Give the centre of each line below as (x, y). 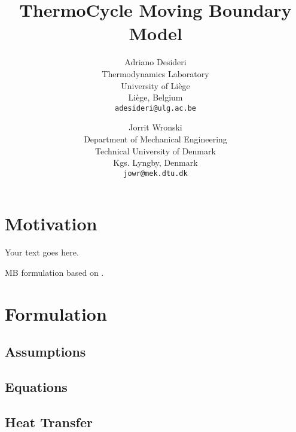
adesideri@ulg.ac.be (155, 108)
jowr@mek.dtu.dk (155, 173)
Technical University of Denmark (155, 150)
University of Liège (155, 85)
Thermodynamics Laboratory (155, 73)
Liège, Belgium (155, 97)
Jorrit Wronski (155, 127)
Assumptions (45, 352)
